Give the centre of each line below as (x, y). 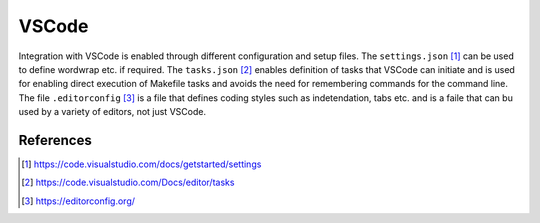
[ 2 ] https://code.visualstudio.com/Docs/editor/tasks (128, 182)
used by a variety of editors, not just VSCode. (112, 112)
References (55, 140)
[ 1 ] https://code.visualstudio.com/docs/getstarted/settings (141, 164)
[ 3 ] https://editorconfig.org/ (78, 201)
